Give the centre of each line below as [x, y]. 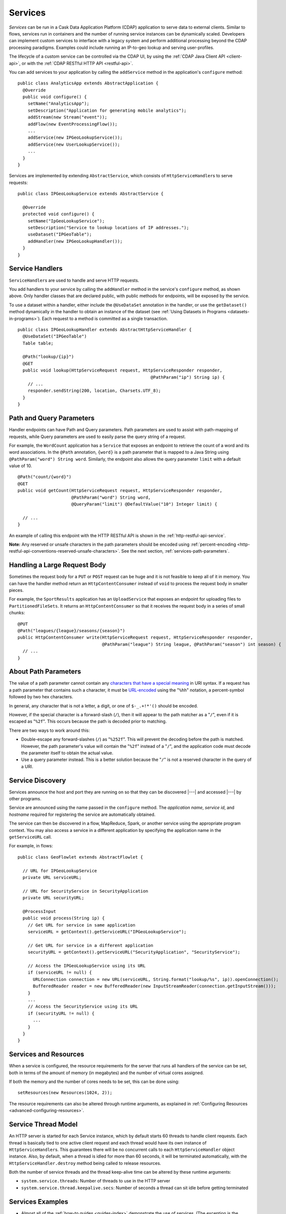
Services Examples [39, 1202]
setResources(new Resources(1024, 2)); [65, 1093]
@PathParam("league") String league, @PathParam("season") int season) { [192, 644]
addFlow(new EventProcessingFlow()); [72, 124]
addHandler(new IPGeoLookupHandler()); [75, 241]
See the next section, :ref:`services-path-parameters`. [175, 551]
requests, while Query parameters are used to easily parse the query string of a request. [97, 437]
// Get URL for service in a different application [90, 945]
